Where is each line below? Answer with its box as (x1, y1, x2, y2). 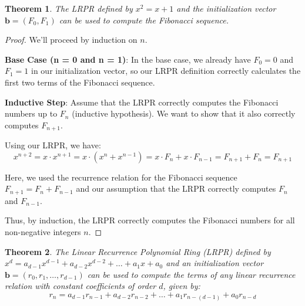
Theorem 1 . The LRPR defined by (5, 2, 133, 14)
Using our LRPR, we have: (5, 139, 101, 151)
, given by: (163, 280, 200, 292)
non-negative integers (5, 226, 81, 238)
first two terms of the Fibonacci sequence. (5, 76, 155, 88)
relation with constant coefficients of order (5, 280, 156, 292)
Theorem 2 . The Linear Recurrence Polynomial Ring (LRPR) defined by (5, 245, 271, 257)
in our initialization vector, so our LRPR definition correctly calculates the (31, 64, 301, 77)
